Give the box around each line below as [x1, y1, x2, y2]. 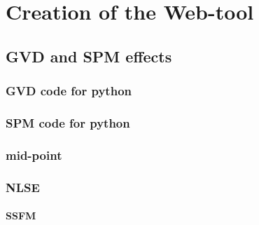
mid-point [6, 146, 62, 163]
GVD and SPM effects [6, 45, 172, 67]
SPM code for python [6, 114, 130, 131]
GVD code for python [6, 82, 132, 100]
